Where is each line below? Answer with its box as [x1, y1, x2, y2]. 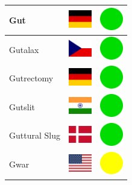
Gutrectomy [9, 72, 54, 84]
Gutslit [9, 100, 35, 113]
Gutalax [9, 43, 39, 55]
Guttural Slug [9, 129, 60, 142]
